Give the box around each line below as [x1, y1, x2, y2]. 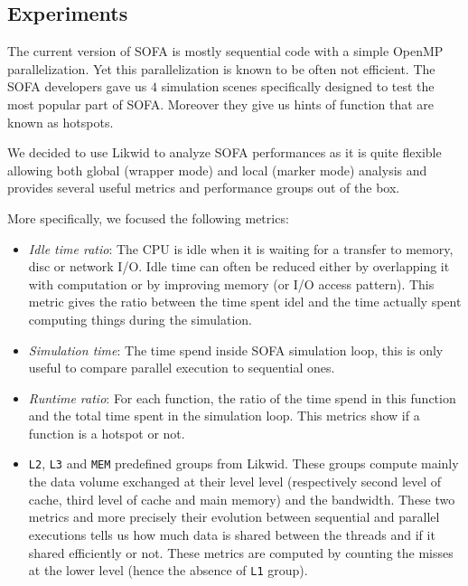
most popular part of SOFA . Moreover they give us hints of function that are [7, 94, 435, 113]
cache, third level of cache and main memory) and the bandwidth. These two [28, 489, 455, 508]
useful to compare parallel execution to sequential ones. [28, 358, 335, 377]
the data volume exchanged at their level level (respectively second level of [28, 472, 442, 491]
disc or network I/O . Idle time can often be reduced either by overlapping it [28, 257, 450, 276]
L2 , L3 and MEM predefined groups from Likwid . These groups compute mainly [28, 454, 459, 473]
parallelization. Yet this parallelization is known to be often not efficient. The [7, 59, 435, 78]
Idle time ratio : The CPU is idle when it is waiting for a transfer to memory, [28, 239, 454, 258]
